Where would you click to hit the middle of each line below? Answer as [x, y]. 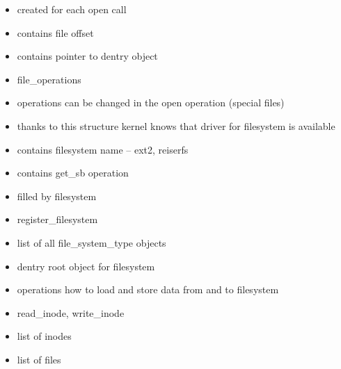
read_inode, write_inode [71, 312]
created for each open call [72, 9]
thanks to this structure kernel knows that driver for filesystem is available [176, 125]
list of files [39, 359]
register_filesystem [57, 219]
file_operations [49, 79]
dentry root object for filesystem [86, 266]
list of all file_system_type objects [92, 242]
